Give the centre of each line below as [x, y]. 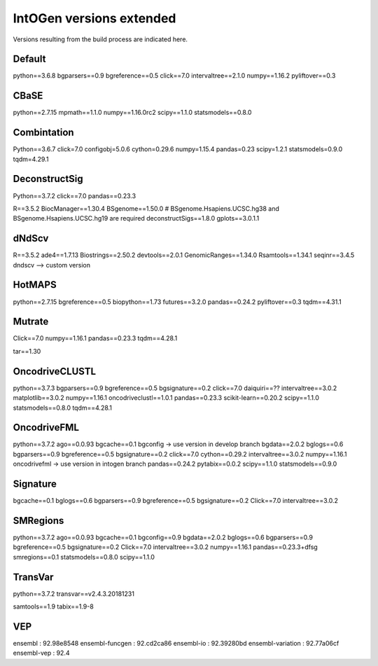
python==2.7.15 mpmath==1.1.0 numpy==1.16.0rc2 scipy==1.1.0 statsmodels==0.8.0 [132, 113]
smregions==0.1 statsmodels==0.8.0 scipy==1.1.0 [84, 557]
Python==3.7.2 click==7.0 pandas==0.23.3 [75, 195]
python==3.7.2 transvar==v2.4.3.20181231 [73, 594]
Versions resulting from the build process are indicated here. [100, 39]
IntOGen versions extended [94, 18]
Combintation [43, 133]
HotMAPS [35, 285]
